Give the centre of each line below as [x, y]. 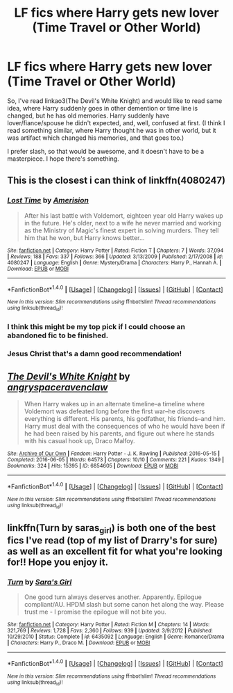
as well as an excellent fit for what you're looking [115, 551]
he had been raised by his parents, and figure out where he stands [119, 433]
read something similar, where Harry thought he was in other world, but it [112, 130]
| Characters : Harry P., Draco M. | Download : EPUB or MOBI [79, 643]
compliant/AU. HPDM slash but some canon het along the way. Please [124, 605]
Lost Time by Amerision [48, 200]
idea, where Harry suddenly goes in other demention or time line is [103, 108]
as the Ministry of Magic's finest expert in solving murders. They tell [121, 230]
